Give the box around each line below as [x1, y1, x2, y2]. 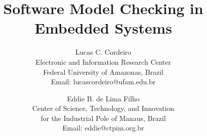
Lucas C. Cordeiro [75, 47, 131, 57]
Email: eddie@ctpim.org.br [62, 122, 144, 133]
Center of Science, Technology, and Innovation [32, 103, 174, 113]
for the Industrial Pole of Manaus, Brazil [41, 112, 166, 123]
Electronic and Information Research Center [35, 56, 171, 67]
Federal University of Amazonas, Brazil [43, 66, 164, 77]
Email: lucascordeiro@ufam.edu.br [51, 76, 156, 87]
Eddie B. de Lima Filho [67, 93, 140, 103]
